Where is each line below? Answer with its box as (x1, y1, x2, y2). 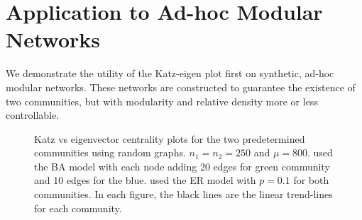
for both (293, 173, 329, 187)
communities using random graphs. (34, 145, 186, 160)
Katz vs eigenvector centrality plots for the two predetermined (34, 131, 305, 146)
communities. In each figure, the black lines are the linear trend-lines (34, 187, 333, 202)
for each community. (34, 200, 122, 215)
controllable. (6, 108, 60, 122)
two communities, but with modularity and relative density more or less (6, 93, 318, 108)
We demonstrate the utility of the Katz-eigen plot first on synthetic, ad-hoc (6, 66, 334, 81)
